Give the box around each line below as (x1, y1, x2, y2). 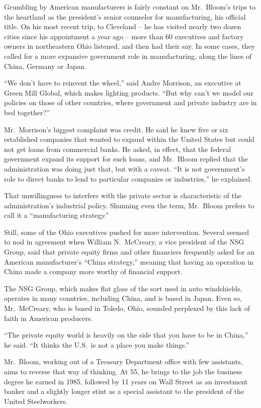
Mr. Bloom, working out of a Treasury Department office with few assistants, (4, 356, 243, 367)
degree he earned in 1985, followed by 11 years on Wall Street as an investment (4, 376, 248, 386)
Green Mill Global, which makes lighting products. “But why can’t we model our (4, 87, 254, 98)
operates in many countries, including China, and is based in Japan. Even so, (4, 293, 242, 303)
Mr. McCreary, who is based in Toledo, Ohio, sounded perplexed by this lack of (4, 303, 250, 313)
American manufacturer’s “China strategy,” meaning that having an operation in (4, 256, 253, 267)
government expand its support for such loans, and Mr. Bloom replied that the (4, 153, 248, 164)
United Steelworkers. (4, 395, 68, 406)
